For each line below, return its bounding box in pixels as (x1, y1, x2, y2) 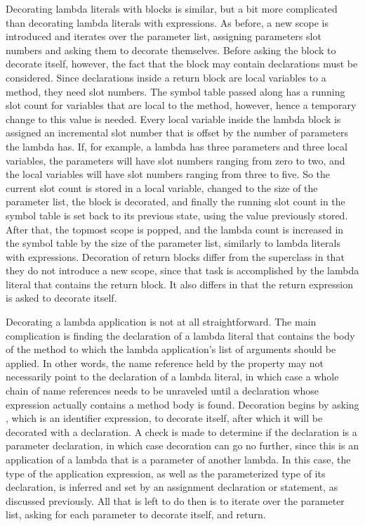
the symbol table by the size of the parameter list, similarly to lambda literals (6, 236, 340, 250)
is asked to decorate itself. (6, 290, 117, 305)
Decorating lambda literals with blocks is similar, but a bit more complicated (6, 1, 338, 15)
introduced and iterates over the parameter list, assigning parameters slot (6, 29, 321, 44)
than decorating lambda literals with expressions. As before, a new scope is (6, 15, 328, 30)
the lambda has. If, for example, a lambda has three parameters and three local (6, 139, 347, 153)
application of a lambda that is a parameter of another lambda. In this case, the (6, 452, 351, 466)
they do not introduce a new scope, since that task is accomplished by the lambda (6, 263, 359, 278)
